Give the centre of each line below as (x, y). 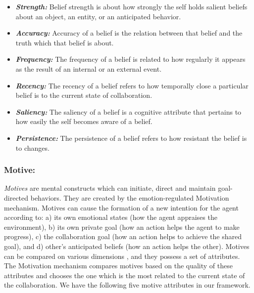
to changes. (32, 147)
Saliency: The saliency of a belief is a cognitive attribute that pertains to (128, 111)
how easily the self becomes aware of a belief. (84, 121)
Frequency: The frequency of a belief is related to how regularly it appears (130, 59)
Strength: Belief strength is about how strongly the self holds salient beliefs (131, 6)
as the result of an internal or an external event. (89, 68)
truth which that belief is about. (65, 42)
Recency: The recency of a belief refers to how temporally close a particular (132, 85)
